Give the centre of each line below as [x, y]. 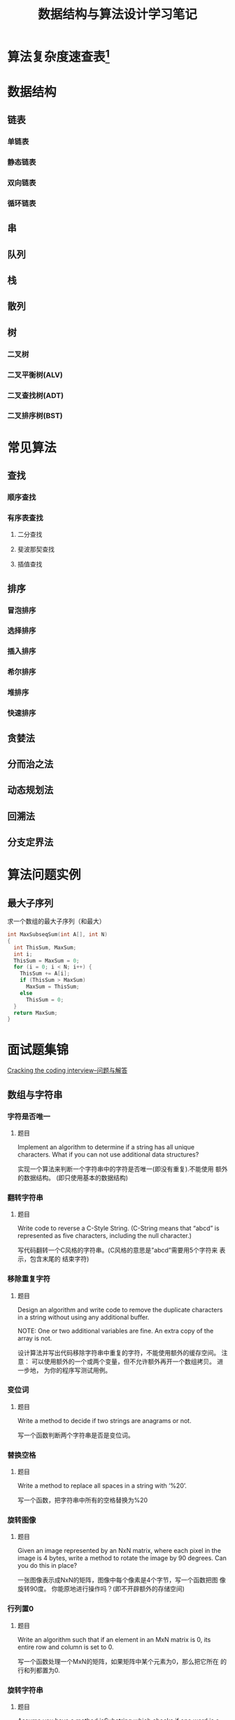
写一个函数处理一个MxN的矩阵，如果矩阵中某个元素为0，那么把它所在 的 [122, 1661]
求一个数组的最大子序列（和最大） [56, 921]
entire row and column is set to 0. [65, 1647]
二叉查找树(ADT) [36, 395]
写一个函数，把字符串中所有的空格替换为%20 [83, 1500]
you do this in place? [47, 1566]
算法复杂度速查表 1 [59, 56]
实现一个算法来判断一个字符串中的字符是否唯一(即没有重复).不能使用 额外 [122, 1168]
